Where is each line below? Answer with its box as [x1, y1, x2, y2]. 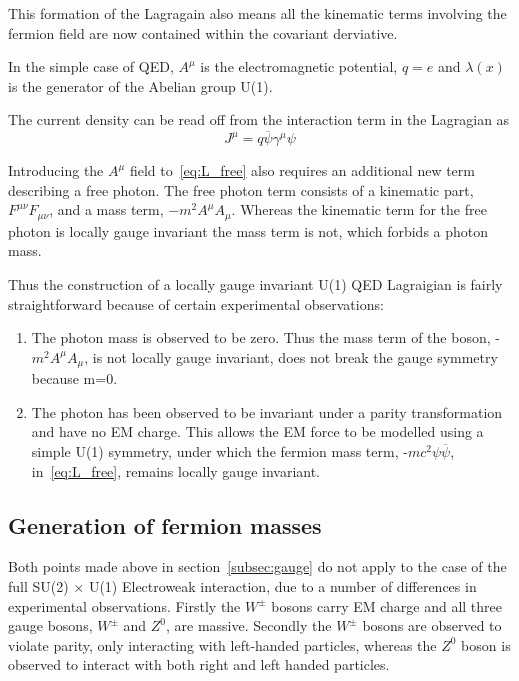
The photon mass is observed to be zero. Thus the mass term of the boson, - [31, 327, 500, 348]
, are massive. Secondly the [166, 615, 332, 636]
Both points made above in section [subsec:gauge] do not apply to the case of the [8, 556, 507, 577]
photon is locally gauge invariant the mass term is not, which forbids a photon [8, 220, 489, 241]
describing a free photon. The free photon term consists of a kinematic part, [8, 179, 474, 200]
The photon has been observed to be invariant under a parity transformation [31, 401, 503, 422]
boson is [461, 634, 511, 655]
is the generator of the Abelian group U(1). [8, 75, 273, 96]
